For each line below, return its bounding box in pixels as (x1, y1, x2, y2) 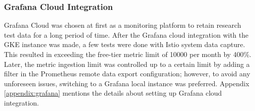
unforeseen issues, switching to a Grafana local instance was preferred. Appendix (4, 78, 250, 88)
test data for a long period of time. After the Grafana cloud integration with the (4, 29, 249, 40)
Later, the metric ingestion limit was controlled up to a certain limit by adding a (4, 58, 250, 69)
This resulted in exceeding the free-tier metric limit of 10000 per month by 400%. (4, 49, 252, 59)
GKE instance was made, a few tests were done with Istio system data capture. (4, 39, 245, 50)
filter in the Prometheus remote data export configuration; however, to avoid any (4, 68, 251, 79)
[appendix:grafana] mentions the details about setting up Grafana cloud (4, 88, 222, 98)
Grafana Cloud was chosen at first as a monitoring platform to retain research (4, 20, 241, 30)
